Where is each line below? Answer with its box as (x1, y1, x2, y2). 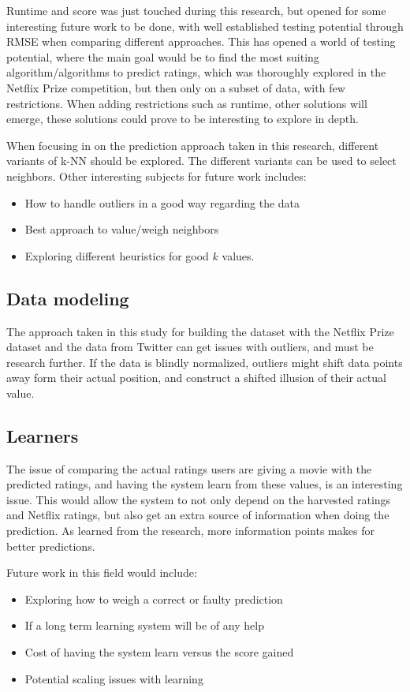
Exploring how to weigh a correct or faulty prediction (24, 590, 283, 607)
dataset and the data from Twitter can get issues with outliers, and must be (6, 339, 374, 355)
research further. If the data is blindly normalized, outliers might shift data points (6, 353, 403, 370)
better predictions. (6, 537, 95, 554)
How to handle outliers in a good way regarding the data (24, 194, 300, 211)
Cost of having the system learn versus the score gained (24, 644, 294, 660)
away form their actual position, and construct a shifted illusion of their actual (6, 369, 386, 386)
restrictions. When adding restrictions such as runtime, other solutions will (6, 95, 367, 111)
